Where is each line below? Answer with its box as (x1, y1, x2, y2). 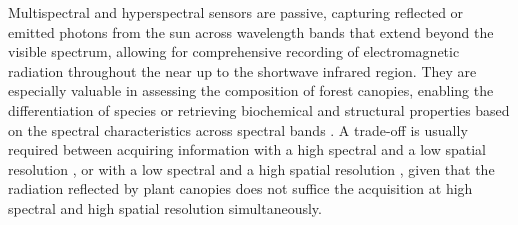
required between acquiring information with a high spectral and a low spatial (8, 139, 486, 160)
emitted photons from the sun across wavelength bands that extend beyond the (8, 21, 494, 42)
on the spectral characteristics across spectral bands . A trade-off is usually (8, 119, 468, 140)
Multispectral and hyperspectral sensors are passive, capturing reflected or (8, 2, 464, 22)
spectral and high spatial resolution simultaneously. (8, 197, 322, 218)
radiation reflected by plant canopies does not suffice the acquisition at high (8, 178, 473, 199)
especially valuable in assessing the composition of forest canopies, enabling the (8, 80, 494, 101)
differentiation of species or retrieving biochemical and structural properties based (8, 99, 510, 120)
